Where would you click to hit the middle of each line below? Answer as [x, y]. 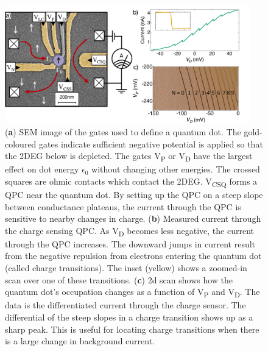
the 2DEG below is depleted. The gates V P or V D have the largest [129, 156]
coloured [21, 144]
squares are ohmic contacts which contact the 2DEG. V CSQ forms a [131, 182]
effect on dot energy [42, 169]
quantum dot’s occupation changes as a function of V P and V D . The [132, 292]
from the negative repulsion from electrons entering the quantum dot [133, 256]
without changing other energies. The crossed [176, 169]
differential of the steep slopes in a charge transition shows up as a [129, 317]
